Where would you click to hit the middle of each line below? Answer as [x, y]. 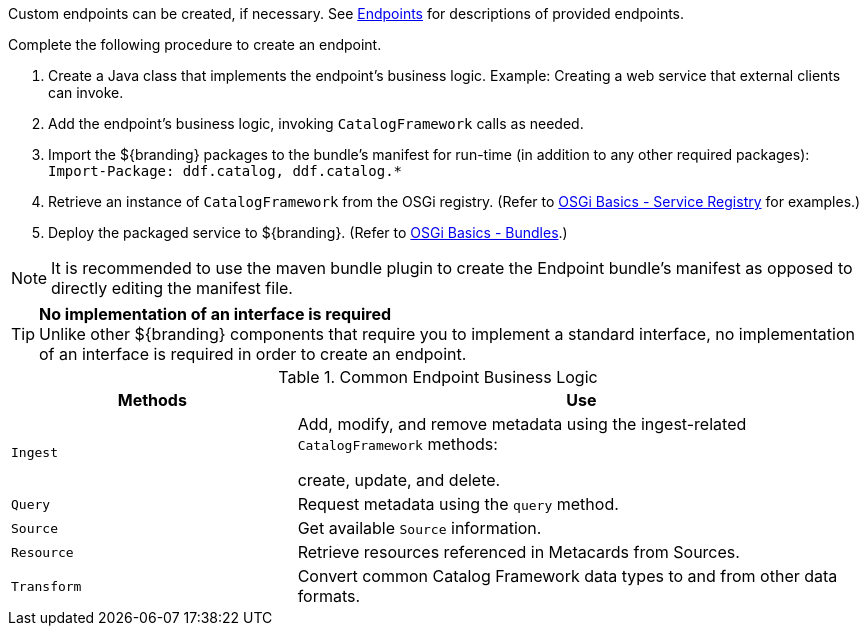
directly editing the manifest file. [172, 288]
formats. [329, 596]
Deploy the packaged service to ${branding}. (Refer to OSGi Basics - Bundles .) [308, 232]
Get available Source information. [419, 528]
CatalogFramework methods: [397, 444]
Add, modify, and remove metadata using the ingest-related [522, 424]
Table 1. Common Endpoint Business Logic [438, 377]
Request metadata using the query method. [458, 504]
